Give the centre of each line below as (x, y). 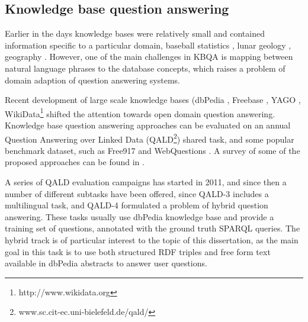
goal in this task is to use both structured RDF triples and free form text (138, 251)
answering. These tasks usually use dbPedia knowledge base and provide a (139, 216)
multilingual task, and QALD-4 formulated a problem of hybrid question (137, 205)
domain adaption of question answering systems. (92, 80)
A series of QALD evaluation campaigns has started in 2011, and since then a (146, 182)
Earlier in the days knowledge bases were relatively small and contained (135, 33)
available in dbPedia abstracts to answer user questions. (106, 263)
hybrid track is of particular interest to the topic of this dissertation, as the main (152, 240)
